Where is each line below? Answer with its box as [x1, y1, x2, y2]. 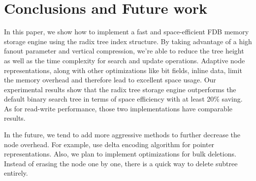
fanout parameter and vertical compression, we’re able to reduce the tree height [4, 46, 244, 56]
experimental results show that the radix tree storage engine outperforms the [4, 84, 236, 94]
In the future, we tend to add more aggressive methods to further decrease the [4, 129, 241, 140]
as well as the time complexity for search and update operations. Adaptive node [4, 55, 245, 65]
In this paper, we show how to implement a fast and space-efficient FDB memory [4, 26, 249, 37]
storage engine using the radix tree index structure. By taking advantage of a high [4, 36, 252, 46]
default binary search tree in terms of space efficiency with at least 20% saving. [4, 94, 243, 104]
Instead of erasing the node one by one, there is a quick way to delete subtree [4, 158, 238, 168]
